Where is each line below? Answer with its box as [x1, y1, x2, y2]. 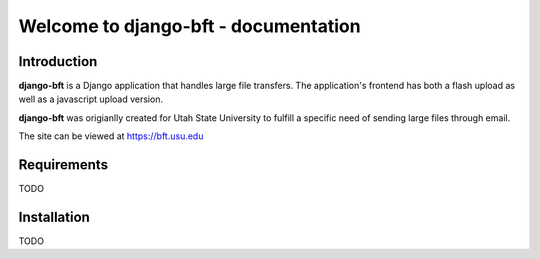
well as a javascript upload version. [18, 93, 164, 105]
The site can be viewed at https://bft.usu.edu [18, 130, 204, 142]
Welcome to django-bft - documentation [18, 15, 361, 37]
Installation [18, 208, 90, 225]
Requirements [18, 156, 109, 174]
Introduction [18, 53, 98, 70]
